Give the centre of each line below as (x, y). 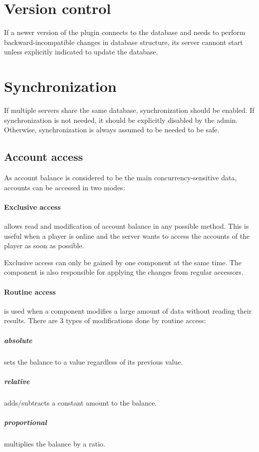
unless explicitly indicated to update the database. (81, 52)
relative (17, 381)
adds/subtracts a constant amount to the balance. (81, 402)
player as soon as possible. (44, 245)
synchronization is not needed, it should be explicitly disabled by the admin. (121, 120)
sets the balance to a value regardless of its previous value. (94, 361)
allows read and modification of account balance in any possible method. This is (127, 226)
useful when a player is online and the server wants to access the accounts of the (127, 235)
